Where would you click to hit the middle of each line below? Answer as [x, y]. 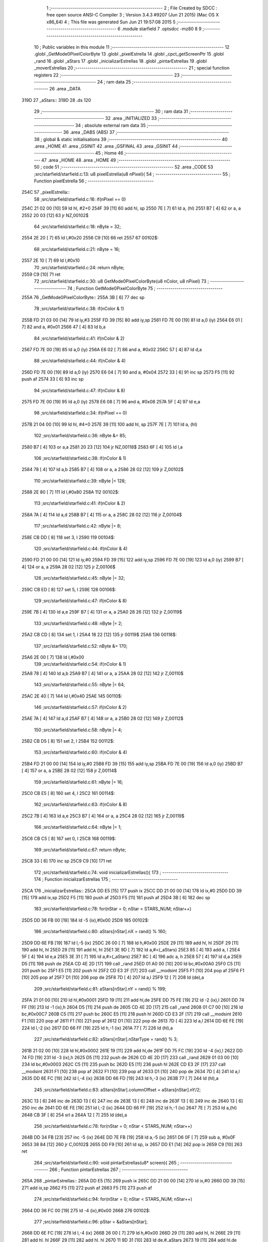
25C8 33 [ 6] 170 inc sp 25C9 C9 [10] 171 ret [67, 861]
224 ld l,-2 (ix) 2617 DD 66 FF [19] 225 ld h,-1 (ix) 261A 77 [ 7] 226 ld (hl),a [97, 1028]
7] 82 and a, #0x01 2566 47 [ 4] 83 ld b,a [64, 327]
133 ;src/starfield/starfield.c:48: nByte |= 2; [78, 623]
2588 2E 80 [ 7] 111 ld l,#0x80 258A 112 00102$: [70, 492]
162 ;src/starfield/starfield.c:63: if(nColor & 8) [81, 804]
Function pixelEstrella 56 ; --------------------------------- [94, 181]
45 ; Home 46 [109, 153]
